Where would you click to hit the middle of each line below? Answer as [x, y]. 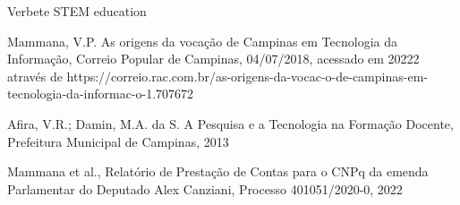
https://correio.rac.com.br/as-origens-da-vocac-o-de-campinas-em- [247, 76]
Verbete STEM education [77, 11]
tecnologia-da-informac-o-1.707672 [101, 94]
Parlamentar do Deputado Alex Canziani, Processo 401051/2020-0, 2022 [205, 188]
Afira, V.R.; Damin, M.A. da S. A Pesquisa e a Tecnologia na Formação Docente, [230, 123]
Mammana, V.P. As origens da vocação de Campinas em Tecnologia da [202, 41]
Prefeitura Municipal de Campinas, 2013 [118, 141]
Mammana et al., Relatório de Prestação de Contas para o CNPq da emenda [218, 171]
